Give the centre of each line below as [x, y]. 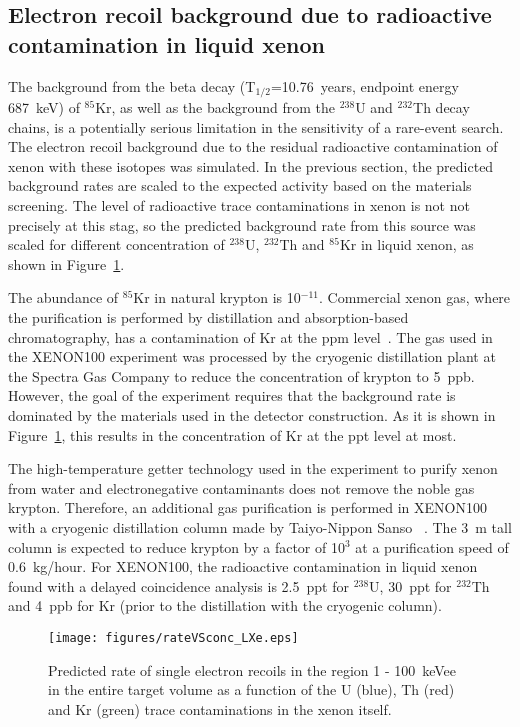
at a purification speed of [432, 546]
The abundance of [63, 297]
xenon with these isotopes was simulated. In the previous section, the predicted [251, 165]
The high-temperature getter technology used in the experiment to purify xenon [253, 468]
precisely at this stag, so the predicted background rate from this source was [242, 224]
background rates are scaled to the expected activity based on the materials [240, 185]
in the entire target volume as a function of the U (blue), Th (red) [251, 689]
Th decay [441, 107]
